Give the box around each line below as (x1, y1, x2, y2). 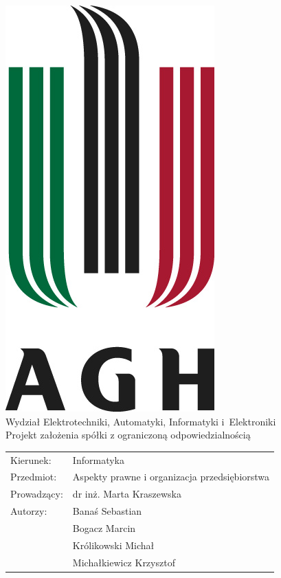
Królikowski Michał (72, 537, 155, 552)
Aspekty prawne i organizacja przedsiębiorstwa (72, 469, 270, 484)
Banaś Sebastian (72, 504, 142, 518)
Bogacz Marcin (72, 520, 136, 535)
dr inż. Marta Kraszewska (72, 487, 182, 501)
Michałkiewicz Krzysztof (72, 555, 175, 569)
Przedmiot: (10, 469, 57, 484)
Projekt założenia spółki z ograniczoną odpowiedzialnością (5, 427, 251, 442)
